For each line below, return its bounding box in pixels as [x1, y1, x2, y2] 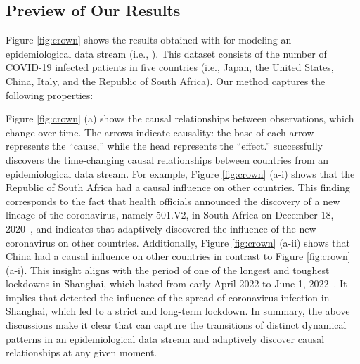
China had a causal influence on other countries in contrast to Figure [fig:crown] [6, 249, 351, 264]
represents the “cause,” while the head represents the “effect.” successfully [6, 138, 323, 153]
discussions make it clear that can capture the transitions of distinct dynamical [6, 318, 347, 332]
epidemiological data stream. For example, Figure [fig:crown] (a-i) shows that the [6, 166, 355, 181]
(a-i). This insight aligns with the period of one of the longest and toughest [6, 262, 330, 277]
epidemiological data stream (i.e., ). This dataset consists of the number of [6, 46, 327, 60]
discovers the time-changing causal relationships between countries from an [6, 152, 329, 167]
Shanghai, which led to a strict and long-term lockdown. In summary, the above [6, 304, 350, 318]
